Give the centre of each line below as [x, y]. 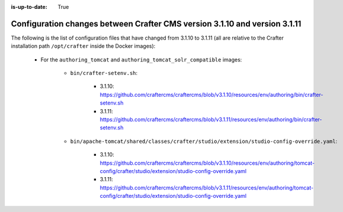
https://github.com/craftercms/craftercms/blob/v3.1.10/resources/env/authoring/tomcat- [207, 163]
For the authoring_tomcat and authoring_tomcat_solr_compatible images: [141, 60]
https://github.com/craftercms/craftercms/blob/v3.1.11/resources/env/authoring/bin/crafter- [211, 120]
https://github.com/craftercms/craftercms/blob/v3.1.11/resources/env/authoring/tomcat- [207, 187]
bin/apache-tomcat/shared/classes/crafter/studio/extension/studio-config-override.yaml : [204, 141]
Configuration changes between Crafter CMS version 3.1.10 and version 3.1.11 [156, 24]
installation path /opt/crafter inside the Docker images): [83, 46]
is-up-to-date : [29, 7]
